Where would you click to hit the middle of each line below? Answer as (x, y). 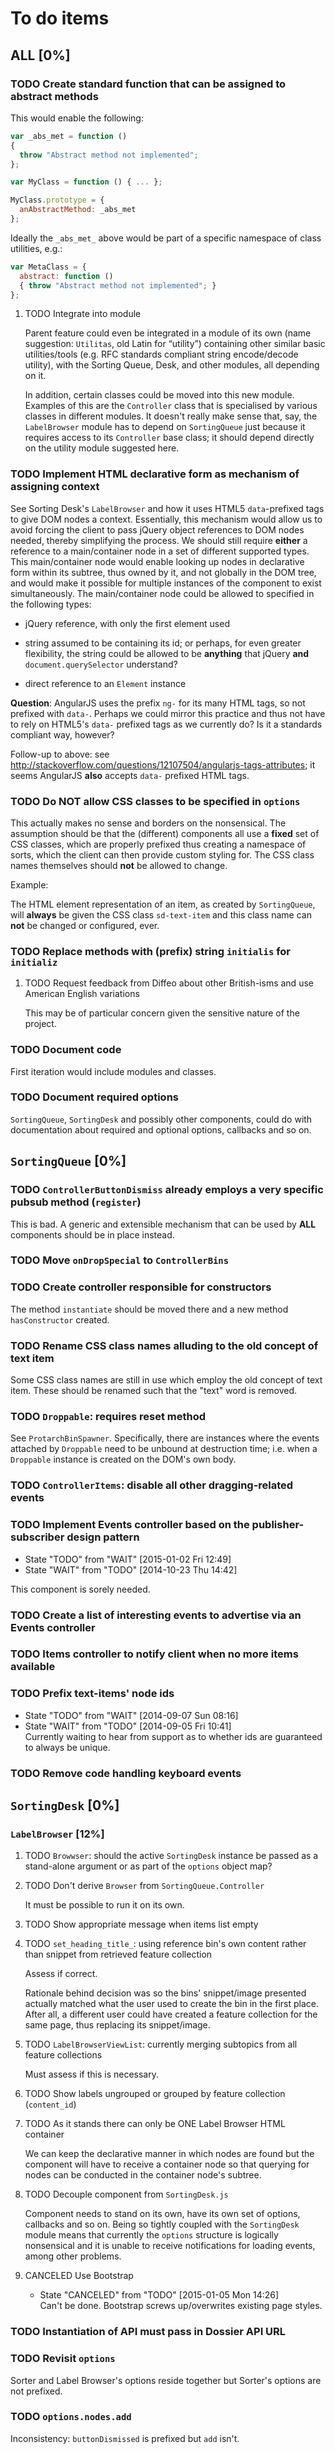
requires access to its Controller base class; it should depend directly (169, 438)
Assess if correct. (61, 1974)
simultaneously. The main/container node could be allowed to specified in (162, 593)
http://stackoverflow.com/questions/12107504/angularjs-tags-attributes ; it (163, 764)
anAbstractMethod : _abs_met (78, 210)
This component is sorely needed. (80, 1589)
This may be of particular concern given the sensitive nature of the (162, 1013)
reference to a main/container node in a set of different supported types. (160, 551)
